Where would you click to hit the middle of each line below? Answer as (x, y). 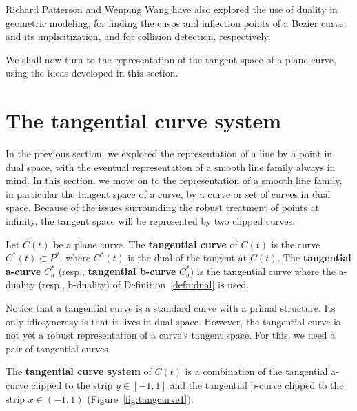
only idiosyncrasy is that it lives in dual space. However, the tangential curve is (173, 321)
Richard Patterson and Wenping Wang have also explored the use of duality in (172, 9)
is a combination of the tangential (256, 371)
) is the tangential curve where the (263, 271)
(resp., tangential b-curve (117, 271)
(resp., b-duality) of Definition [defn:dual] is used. (144, 284)
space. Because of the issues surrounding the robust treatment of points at (163, 207)
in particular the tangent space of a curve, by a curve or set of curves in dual (168, 193)
